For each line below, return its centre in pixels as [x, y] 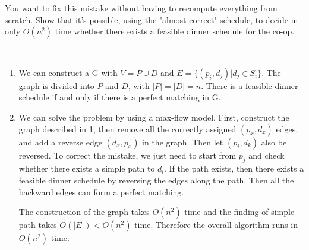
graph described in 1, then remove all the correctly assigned [127, 129]
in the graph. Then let [183, 142]
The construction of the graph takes [84, 212]
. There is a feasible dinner [250, 85]
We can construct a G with [68, 72]
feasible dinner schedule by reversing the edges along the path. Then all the [156, 180]
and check [267, 155]
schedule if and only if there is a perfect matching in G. [120, 97]
